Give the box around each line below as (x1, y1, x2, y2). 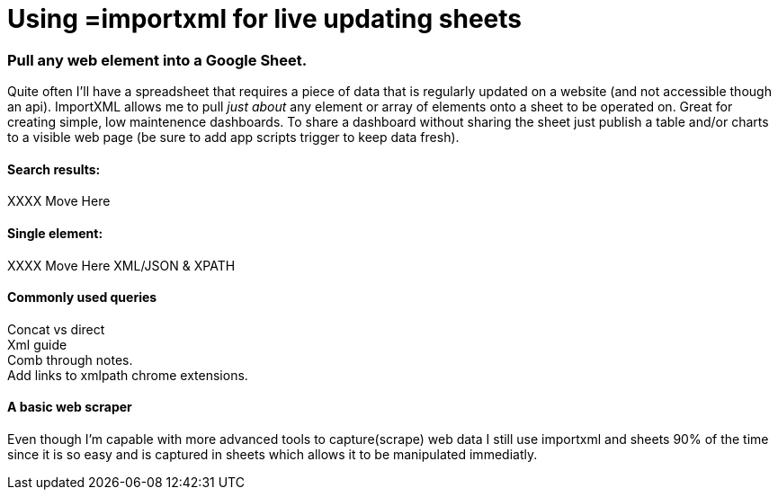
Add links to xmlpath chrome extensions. (7, 367, 248, 383)
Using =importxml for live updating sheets (7, 4, 523, 34)
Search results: (7, 161, 101, 177)
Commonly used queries (7, 289, 157, 306)
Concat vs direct (7, 321, 105, 337)
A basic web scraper (7, 399, 132, 415)
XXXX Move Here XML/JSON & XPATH (7, 257, 236, 273)
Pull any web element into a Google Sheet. (7, 50, 308, 69)
